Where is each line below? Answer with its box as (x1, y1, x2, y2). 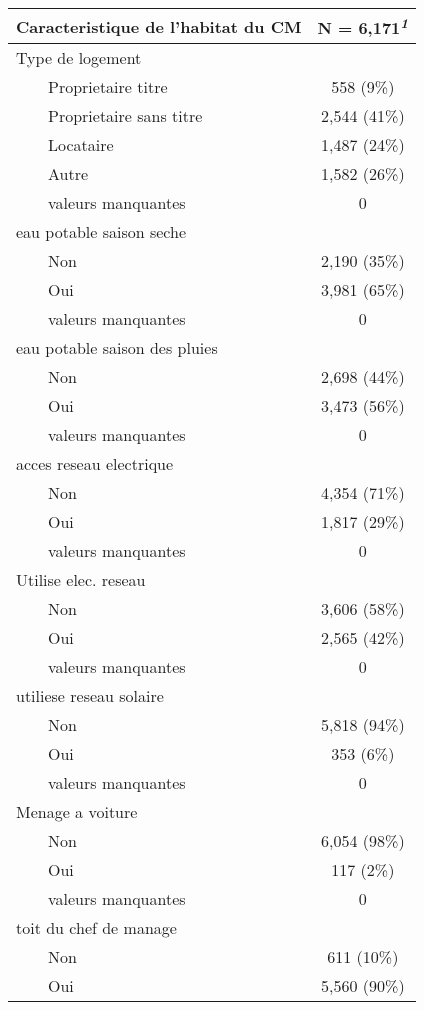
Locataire (48, 133, 114, 157)
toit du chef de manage (16, 916, 177, 940)
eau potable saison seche (16, 220, 187, 244)
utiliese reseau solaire (16, 684, 164, 708)
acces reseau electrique (16, 452, 174, 476)
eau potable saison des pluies (16, 336, 218, 360)
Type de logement (16, 46, 142, 70)
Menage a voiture (16, 800, 138, 824)
